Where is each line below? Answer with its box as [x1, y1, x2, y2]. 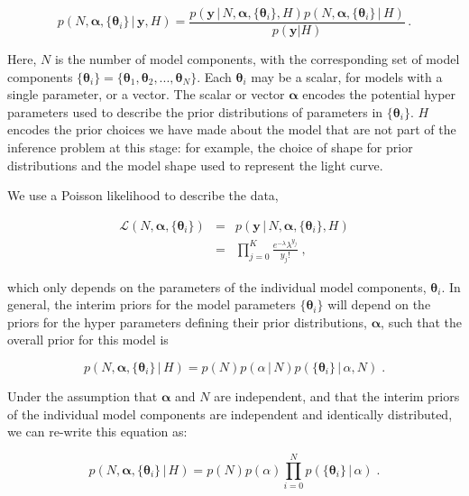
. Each [197, 67, 232, 86]
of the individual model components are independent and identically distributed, [7, 404, 453, 423]
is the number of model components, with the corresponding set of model [54, 50, 460, 69]
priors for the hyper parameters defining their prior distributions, [7, 312, 367, 331]
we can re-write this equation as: [7, 422, 188, 441]
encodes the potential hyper [302, 85, 456, 104]
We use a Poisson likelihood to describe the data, [7, 186, 279, 205]
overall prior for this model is [7, 330, 169, 349]
